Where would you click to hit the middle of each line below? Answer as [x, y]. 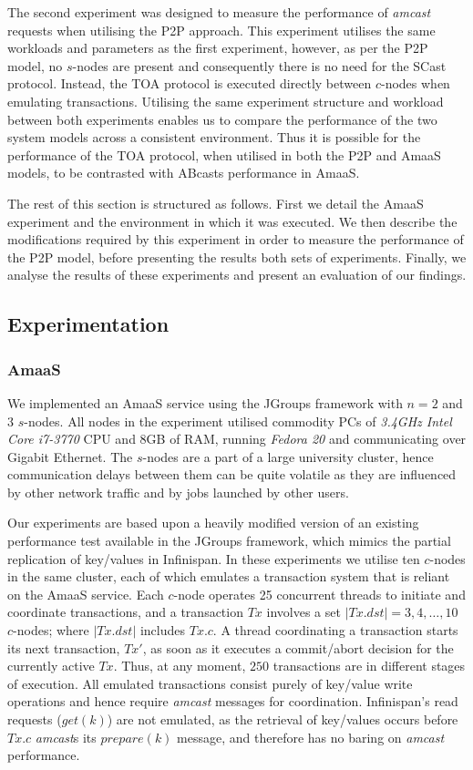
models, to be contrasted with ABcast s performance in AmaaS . [184, 173]
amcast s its [66, 737]
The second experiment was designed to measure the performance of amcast [219, 12]
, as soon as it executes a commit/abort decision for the [298, 647]
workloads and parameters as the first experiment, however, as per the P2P [218, 48]
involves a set [303, 612]
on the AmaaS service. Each [86, 594]
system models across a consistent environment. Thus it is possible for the [214, 137]
